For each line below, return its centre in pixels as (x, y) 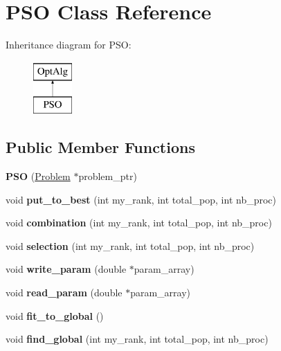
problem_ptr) (108, 176)
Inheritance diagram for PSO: (69, 45)
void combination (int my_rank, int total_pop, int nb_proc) (139, 223)
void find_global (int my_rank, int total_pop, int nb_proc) (137, 339)
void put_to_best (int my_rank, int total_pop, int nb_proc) (141, 199)
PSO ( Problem (38, 176)
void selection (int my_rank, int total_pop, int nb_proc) (130, 245)
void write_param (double (66, 269)
